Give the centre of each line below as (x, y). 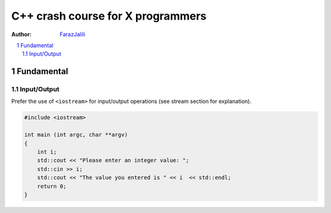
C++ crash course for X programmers (109, 16)
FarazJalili (73, 34)
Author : (21, 34)
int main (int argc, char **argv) (76, 135)
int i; (47, 152)
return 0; (52, 186)
